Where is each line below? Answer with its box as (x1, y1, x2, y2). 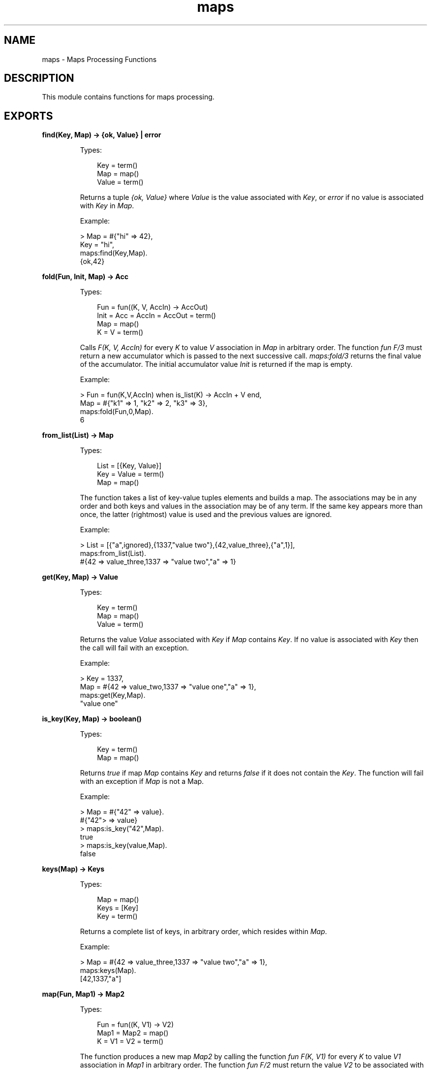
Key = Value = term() (97, 470, 164, 479)
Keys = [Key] (97, 904, 139, 912)
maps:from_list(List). (80, 549, 146, 558)
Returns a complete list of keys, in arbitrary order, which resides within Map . (80, 927, 327, 936)
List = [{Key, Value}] (97, 461, 162, 470)
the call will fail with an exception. (80, 644, 189, 652)
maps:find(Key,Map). (80, 249, 148, 258)
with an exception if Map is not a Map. (80, 777, 204, 786)
